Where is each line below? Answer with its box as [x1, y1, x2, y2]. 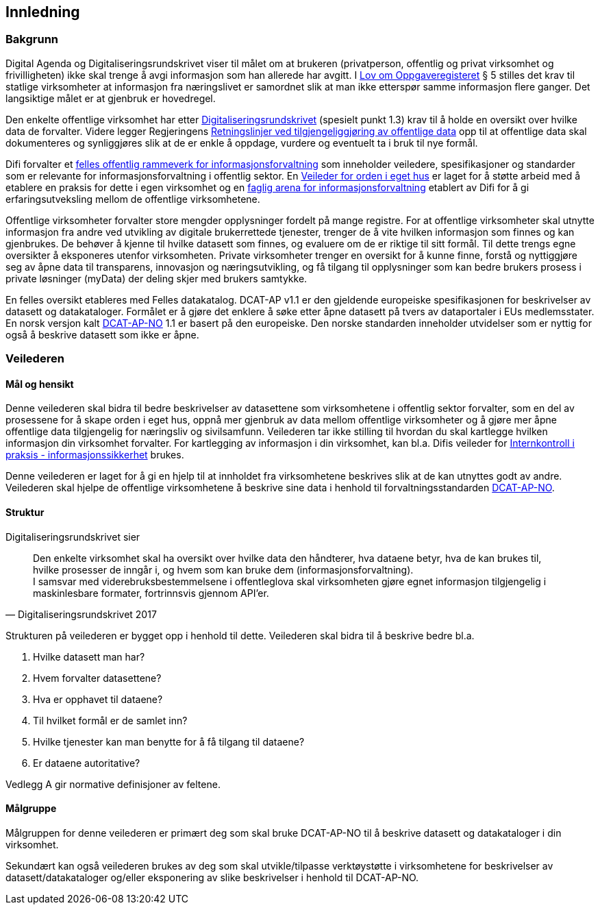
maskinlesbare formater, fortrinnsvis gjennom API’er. [33, 587, 269, 599]
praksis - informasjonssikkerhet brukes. [5, 449, 184, 461]
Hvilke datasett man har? [33, 650, 145, 663]
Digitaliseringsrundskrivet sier [5, 530, 140, 543]
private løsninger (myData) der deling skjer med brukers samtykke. [5, 272, 308, 284]
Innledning [5, 3, 80, 21]
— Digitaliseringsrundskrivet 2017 [5, 608, 157, 620]
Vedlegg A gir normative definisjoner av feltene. [5, 778, 221, 790]
